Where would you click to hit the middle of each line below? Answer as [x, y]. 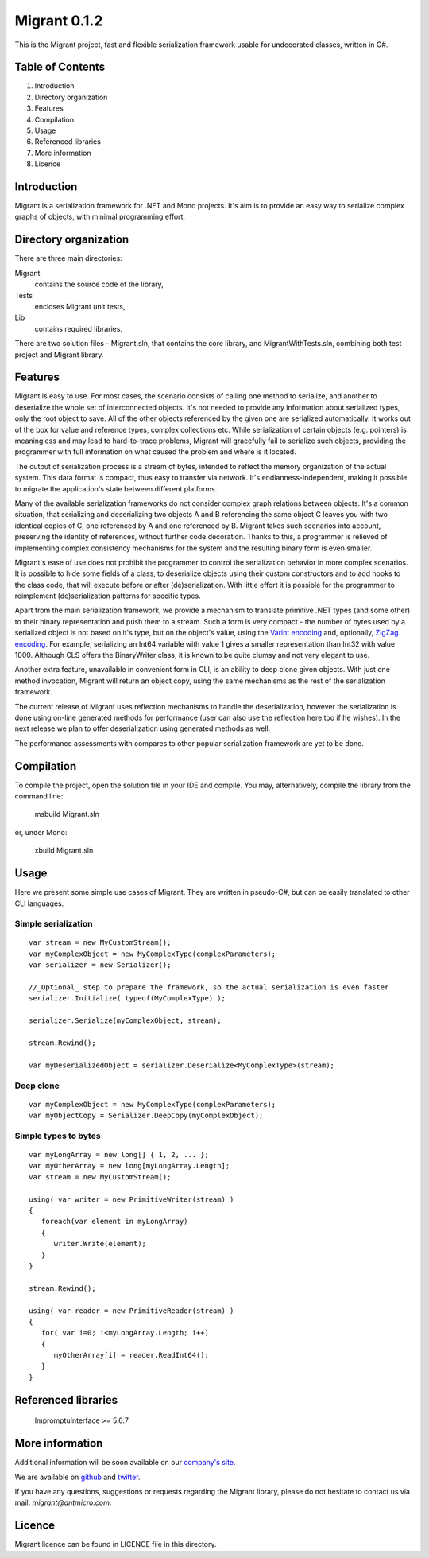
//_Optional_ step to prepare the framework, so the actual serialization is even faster [209, 987]
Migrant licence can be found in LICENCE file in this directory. [116, 1544]
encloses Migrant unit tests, [80, 306]
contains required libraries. [79, 328]
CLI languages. [39, 903]
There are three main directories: [68, 258]
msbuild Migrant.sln [67, 814]
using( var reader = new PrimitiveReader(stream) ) [131, 1311]
